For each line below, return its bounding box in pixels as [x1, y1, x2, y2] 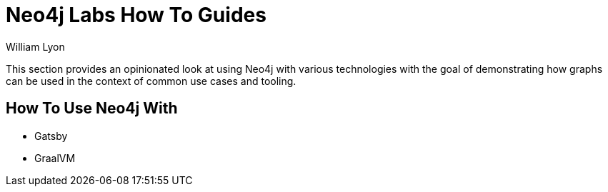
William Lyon [6, 40, 65, 53]
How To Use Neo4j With [6, 99, 178, 118]
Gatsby [34, 129, 68, 142]
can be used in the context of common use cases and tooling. [6, 74, 296, 87]
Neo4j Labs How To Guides [6, 3, 266, 27]
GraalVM [34, 151, 76, 164]
